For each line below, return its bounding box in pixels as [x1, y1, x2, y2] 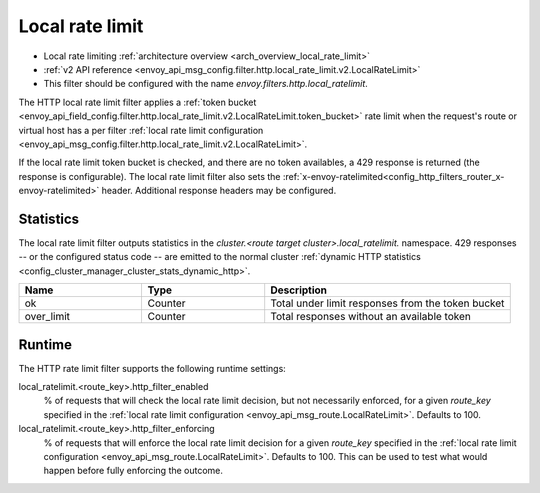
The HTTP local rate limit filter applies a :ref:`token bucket [18, 96, 257, 108]
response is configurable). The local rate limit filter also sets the [18, 170, 281, 182]
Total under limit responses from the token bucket [270, 296, 505, 310]
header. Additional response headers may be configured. [101, 185, 337, 197]
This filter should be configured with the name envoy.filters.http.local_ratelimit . [43, 78, 369, 90]
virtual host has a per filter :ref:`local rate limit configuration [18, 124, 264, 136]
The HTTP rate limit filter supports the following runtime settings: [18, 362, 287, 374]
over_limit [24, 310, 70, 324]
